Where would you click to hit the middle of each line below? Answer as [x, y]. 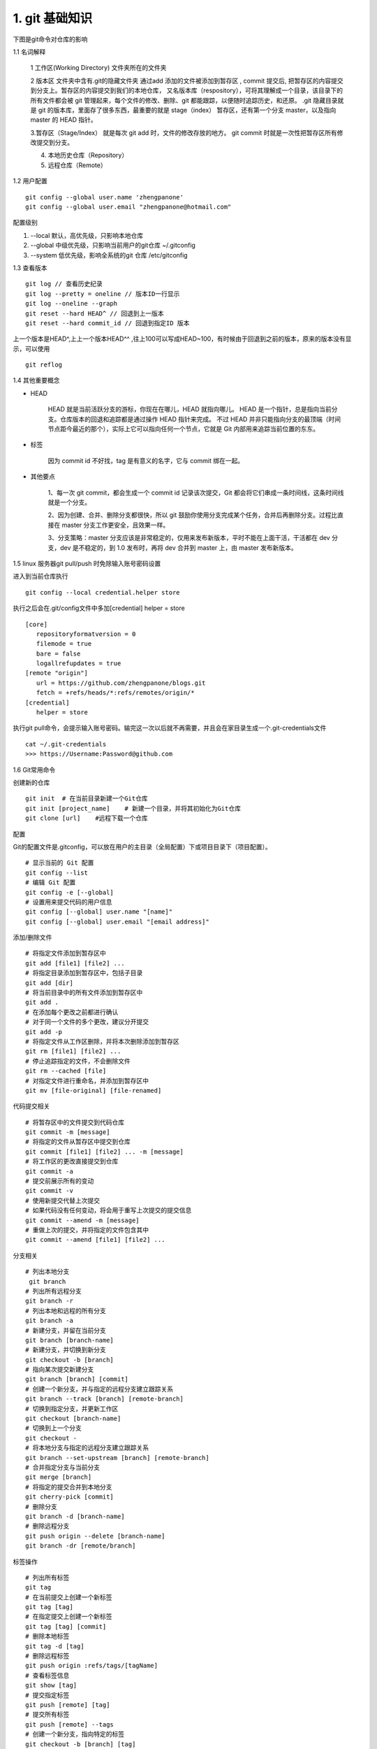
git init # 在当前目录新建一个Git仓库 [87, 799]
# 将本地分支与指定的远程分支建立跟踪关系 [87, 1448]
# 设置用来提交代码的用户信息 [69, 902]
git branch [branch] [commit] [77, 1379]
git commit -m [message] [68, 1132]
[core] [37, 624]
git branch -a [49, 1321]
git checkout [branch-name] [73, 1419]
